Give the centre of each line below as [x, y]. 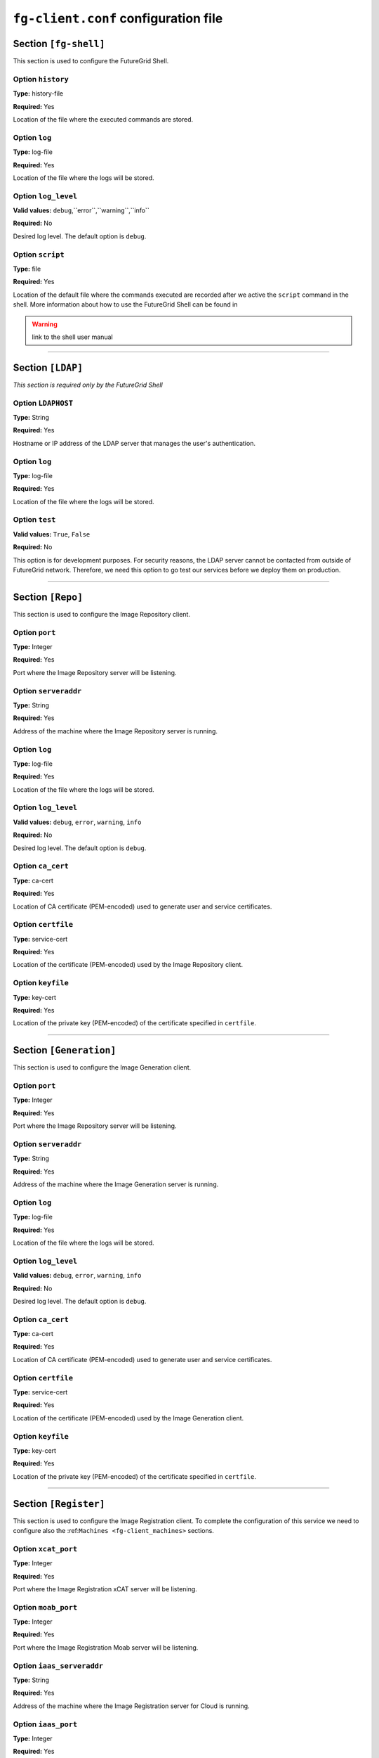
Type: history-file [38, 94]
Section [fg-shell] [59, 43]
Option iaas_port [45, 1724]
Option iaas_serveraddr [58, 1665]
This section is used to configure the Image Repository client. [102, 614]
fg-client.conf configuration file [118, 18]
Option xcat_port [45, 1548]
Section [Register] [59, 1504]
